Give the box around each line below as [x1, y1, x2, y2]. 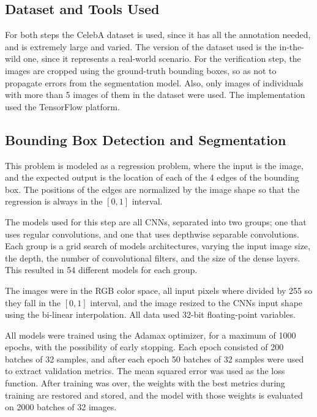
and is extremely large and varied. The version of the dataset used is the [5, 40, 277, 53]
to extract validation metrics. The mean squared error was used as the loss [5, 364, 285, 377]
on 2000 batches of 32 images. [5, 400, 117, 413]
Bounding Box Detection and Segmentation [5, 130, 286, 149]
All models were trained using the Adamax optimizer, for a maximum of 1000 [5, 328, 296, 341]
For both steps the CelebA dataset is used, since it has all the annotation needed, [5, 28, 311, 41]
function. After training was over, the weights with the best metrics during [5, 377, 285, 389]
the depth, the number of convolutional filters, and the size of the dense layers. [5, 251, 300, 264]
